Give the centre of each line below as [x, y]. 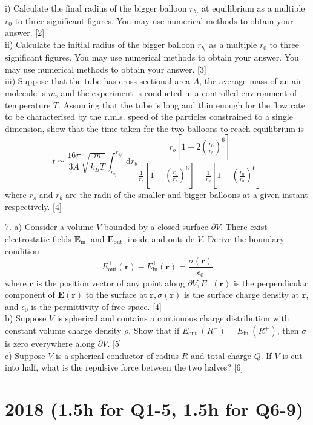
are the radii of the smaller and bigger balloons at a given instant [187, 195]
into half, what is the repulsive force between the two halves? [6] [124, 367]
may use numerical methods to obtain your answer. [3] [106, 69]
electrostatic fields [38, 238]
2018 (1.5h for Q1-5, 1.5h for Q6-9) [154, 409]
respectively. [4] [33, 206]
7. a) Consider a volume [49, 227]
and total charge [221, 355]
